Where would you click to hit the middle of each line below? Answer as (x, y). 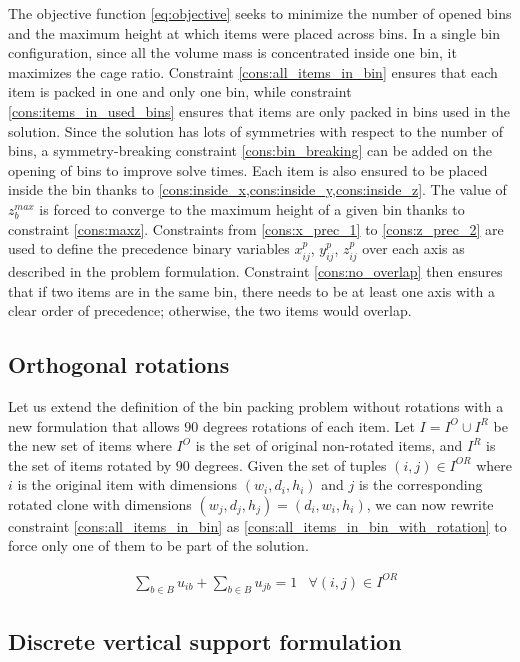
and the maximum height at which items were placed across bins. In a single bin (254, 32)
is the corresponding (420, 484)
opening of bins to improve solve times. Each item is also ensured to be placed (248, 169)
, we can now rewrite (430, 503)
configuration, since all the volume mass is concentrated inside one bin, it (232, 52)
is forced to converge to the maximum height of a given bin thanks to (252, 208)
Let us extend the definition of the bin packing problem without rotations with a (256, 405)
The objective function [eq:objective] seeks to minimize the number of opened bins (260, 13)
